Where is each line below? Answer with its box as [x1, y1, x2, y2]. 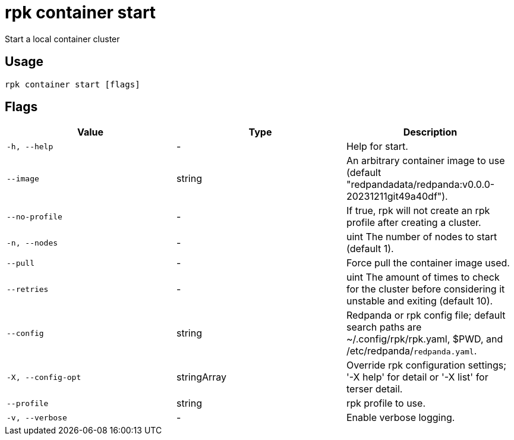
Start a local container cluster [5, 33, 120, 44]
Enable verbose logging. [346, 411, 455, 424]
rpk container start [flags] [5, 79, 140, 89]
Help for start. [346, 140, 408, 153]
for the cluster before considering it [346, 283, 505, 296]
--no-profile [7, 212, 62, 221]
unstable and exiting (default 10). [346, 295, 493, 307]
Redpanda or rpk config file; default [346, 309, 506, 322]
